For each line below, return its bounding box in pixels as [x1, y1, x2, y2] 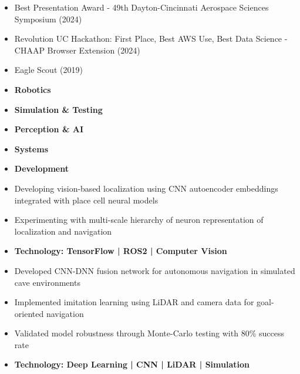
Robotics [14, 83, 51, 95]
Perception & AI [14, 123, 84, 135]
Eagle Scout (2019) [14, 64, 83, 76]
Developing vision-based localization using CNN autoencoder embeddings [14, 182, 278, 194]
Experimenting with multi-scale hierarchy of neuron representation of [14, 213, 264, 226]
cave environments [14, 276, 80, 288]
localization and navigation [14, 225, 112, 237]
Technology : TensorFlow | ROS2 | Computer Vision [14, 245, 227, 257]
